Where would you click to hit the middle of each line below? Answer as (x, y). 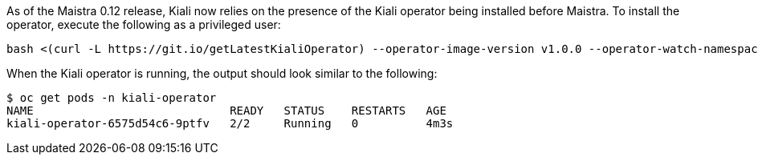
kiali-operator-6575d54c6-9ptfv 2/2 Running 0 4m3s (230, 123)
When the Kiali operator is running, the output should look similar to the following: (222, 73)
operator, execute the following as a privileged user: (144, 24)
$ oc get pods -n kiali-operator (112, 98)
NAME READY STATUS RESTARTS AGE (226, 111)
